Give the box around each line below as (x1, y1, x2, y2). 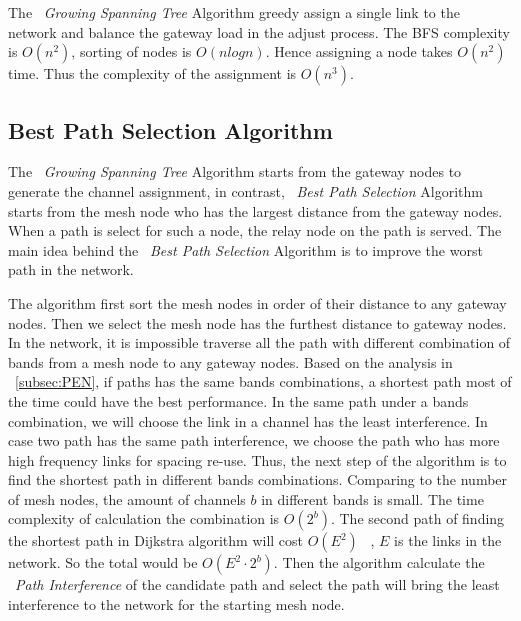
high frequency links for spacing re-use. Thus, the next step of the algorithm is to (8, 449, 507, 470)
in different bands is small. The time (261, 488, 484, 509)
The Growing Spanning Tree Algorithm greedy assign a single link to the (8, 2, 460, 22)
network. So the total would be (8, 552, 198, 573)
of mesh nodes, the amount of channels (8, 488, 246, 509)
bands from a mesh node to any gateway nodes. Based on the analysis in (8, 351, 453, 372)
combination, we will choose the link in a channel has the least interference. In (8, 410, 488, 431)
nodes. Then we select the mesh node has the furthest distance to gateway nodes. (8, 312, 507, 333)
